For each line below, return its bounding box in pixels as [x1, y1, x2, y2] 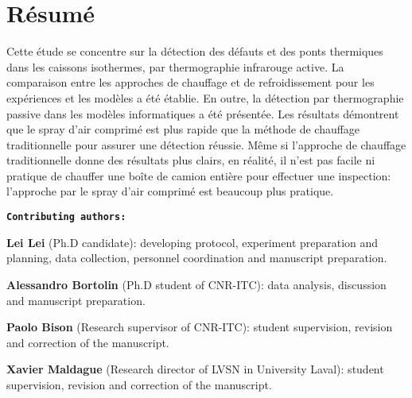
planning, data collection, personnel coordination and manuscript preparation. [6, 249, 387, 266]
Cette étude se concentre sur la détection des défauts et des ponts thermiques [6, 43, 383, 60]
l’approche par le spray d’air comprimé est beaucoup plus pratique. [6, 183, 334, 199]
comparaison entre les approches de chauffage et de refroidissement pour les [6, 74, 375, 91]
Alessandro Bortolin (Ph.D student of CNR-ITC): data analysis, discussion [6, 276, 387, 292]
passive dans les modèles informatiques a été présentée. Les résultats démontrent [6, 105, 399, 122]
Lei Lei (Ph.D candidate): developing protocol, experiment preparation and [6, 234, 379, 250]
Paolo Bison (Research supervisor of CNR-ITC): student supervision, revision [6, 319, 393, 335]
